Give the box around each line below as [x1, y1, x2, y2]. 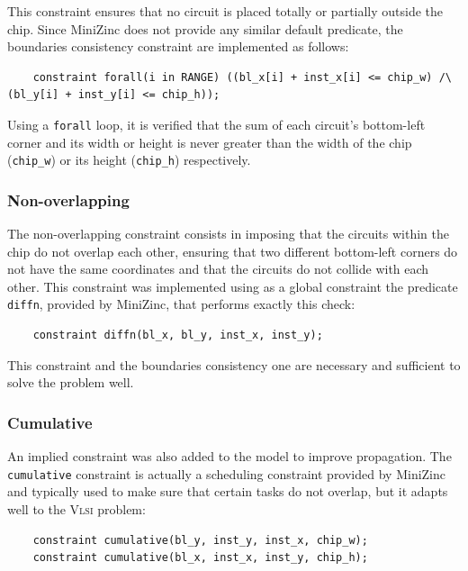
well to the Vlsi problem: [7, 499, 146, 518]
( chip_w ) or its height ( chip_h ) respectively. [7, 150, 251, 169]
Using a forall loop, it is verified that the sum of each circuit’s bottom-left [7, 114, 426, 133]
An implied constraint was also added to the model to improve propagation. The [7, 447, 452, 466]
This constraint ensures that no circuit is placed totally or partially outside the [7, 2, 444, 20]
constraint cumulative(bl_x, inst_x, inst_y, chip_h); [32, 551, 368, 565]
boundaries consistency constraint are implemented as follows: [7, 37, 349, 56]
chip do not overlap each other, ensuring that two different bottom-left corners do [7, 241, 458, 260]
